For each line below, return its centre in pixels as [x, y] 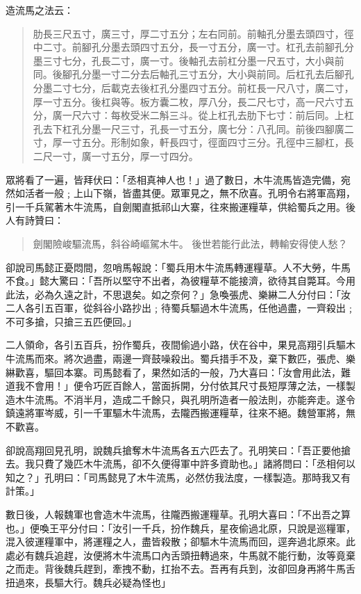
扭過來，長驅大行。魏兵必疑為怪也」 [88, 582]
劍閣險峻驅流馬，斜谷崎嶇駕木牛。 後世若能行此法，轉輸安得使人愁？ [190, 243]
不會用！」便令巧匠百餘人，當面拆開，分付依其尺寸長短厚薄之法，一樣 [185, 386]
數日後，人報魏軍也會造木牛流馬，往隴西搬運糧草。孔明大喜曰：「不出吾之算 [178, 514]
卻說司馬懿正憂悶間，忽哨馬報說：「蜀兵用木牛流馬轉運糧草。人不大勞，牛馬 [178, 267]
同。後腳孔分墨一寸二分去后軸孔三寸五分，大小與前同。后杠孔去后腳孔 [193, 74]
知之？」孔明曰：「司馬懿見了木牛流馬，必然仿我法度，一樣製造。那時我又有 [178, 477]
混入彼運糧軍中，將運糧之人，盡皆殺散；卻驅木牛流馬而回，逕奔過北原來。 [176, 541]
